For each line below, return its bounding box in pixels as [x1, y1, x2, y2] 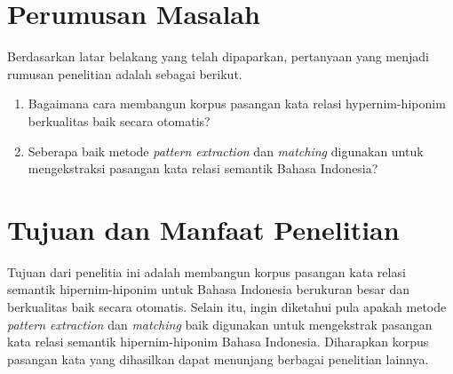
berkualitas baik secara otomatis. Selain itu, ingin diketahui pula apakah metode [7, 298, 447, 315]
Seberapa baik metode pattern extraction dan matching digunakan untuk [28, 141, 424, 160]
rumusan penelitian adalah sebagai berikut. [7, 64, 242, 83]
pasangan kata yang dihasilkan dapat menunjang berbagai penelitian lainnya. [7, 349, 429, 368]
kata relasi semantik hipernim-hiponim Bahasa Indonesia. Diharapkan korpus [7, 332, 429, 351]
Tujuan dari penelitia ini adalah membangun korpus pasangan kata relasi [7, 262, 406, 281]
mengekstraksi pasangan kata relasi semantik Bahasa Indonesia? [28, 159, 378, 178]
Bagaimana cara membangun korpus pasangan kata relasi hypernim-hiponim [28, 94, 446, 113]
